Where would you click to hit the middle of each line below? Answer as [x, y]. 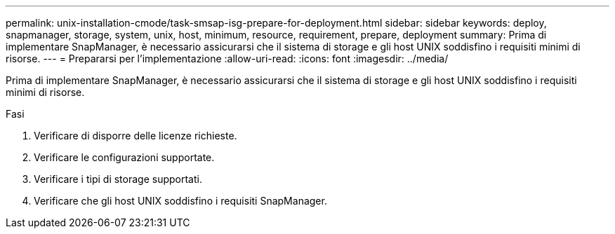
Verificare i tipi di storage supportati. [118, 179]
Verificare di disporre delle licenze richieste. [135, 136]
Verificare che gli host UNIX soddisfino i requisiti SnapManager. [180, 201]
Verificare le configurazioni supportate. [124, 157]
